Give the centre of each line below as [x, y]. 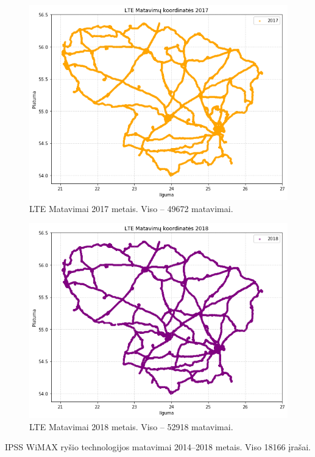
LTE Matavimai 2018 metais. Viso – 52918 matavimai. [131, 426]
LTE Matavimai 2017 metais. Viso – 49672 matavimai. [131, 208]
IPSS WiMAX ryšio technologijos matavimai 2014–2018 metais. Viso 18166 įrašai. [158, 447]
